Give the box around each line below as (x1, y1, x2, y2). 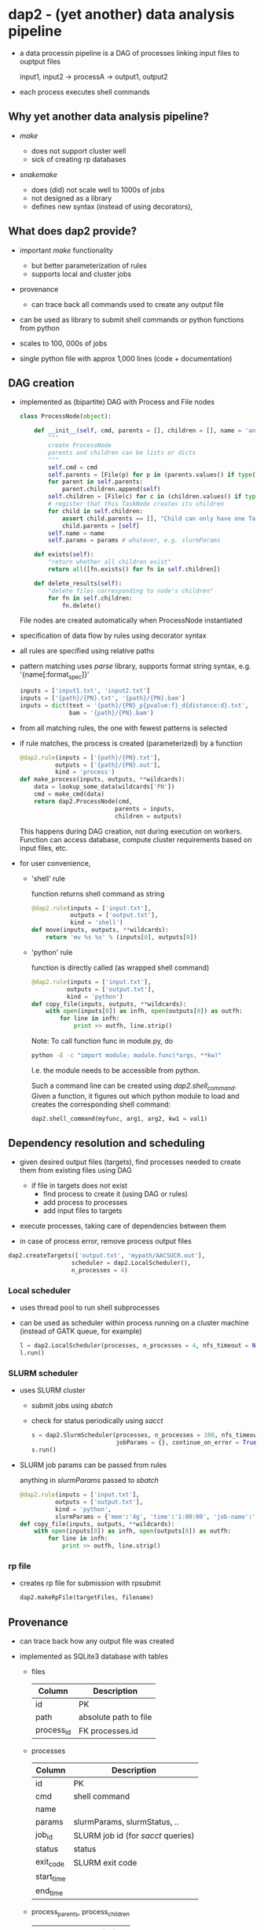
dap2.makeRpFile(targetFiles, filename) (19, 1594, 154, 1602)
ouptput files (19, 57, 61, 66)
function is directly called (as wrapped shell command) (31, 963, 210, 972)
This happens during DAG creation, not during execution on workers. (19, 826, 243, 836)
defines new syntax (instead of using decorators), (31, 202, 193, 211)
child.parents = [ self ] (61, 522, 140, 530)
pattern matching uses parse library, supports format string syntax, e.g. (19, 661, 251, 671)
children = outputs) (115, 812, 182, 820)
